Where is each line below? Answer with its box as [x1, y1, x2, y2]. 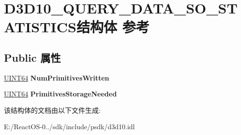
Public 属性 [4, 50, 61, 65]
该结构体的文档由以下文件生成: [4, 105, 101, 115]
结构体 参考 [76, 17, 150, 37]
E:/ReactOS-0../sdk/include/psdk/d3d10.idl [4, 121, 135, 131]
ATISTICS [4, 17, 76, 37]
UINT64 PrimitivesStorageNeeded [4, 89, 117, 99]
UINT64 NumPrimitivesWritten [4, 72, 109, 82]
